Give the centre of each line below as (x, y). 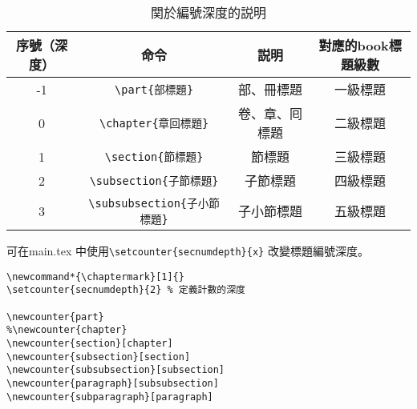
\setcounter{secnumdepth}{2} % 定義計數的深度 (126, 290)
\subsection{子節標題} (154, 181)
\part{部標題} (154, 90)
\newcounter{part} (55, 317)
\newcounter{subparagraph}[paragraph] (110, 397)
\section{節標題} (154, 157)
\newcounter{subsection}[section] (99, 357)
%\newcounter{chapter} (67, 330)
